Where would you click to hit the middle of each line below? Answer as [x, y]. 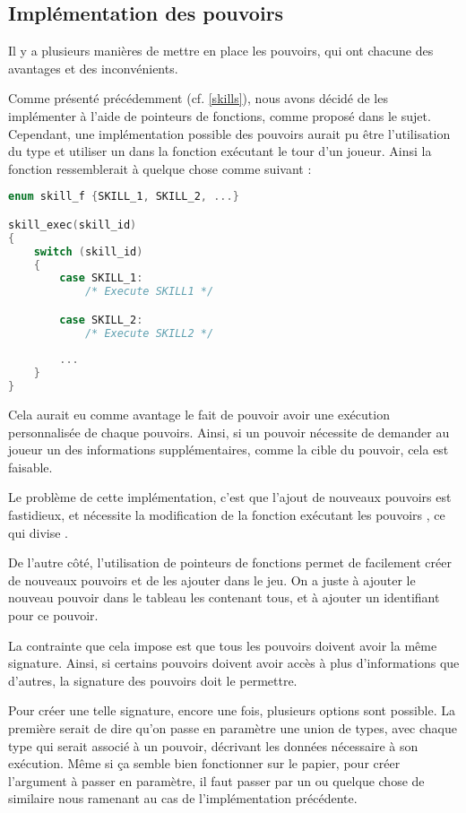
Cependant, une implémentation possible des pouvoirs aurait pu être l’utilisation [229, 133]
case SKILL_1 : [101, 278]
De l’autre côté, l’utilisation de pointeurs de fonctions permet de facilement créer [230, 562]
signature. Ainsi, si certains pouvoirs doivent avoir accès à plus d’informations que [234, 663]
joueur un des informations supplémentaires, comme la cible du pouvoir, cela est [229, 450]
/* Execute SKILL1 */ [149, 292]
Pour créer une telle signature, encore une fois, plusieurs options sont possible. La [232, 710]
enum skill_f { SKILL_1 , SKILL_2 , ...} [124, 197]
